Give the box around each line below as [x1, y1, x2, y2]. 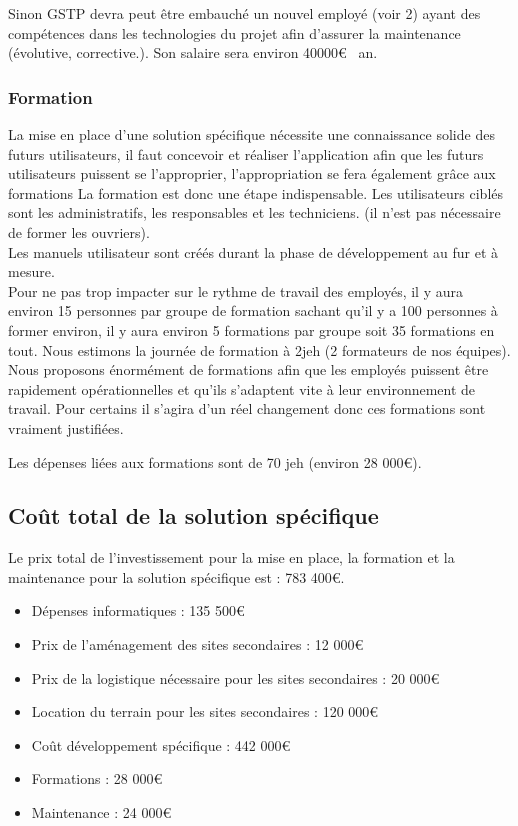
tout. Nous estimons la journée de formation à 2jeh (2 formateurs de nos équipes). [8, 339, 511, 360]
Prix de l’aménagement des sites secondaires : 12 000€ [31, 634, 364, 655]
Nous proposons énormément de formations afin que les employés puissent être [8, 359, 489, 380]
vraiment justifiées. [8, 417, 124, 438]
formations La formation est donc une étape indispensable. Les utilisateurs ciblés [8, 182, 504, 203]
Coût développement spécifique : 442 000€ [31, 734, 291, 755]
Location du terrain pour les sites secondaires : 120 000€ [31, 701, 379, 722]
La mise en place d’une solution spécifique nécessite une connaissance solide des [8, 124, 495, 144]
